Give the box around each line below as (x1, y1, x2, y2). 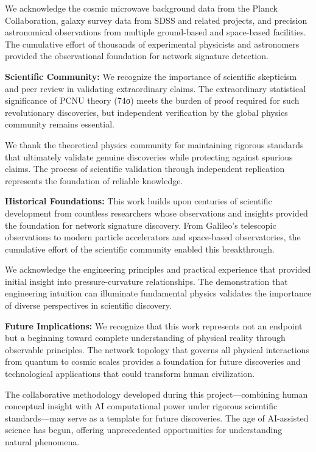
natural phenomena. (5, 436, 80, 448)
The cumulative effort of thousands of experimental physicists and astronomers (5, 37, 300, 50)
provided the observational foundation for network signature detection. (5, 49, 269, 62)
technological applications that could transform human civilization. (5, 367, 255, 380)
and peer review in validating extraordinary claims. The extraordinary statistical (5, 82, 306, 95)
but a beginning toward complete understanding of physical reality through (5, 331, 286, 344)
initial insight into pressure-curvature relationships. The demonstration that (5, 274, 288, 287)
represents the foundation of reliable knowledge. (5, 174, 183, 187)
